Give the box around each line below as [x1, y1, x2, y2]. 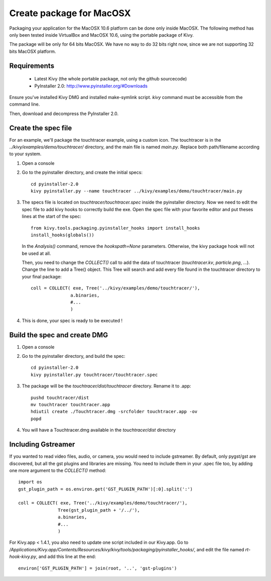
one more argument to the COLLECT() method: [9, 467, 106, 473]
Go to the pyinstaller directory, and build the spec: [22, 353, 125, 359]
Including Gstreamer [9, 440, 75, 449]
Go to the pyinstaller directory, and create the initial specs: [22, 169, 143, 175]
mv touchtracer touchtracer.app [31, 402, 110, 408]
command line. [9, 101, 40, 108]
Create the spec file [9, 124, 72, 132]
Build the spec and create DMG [9, 331, 108, 339]
